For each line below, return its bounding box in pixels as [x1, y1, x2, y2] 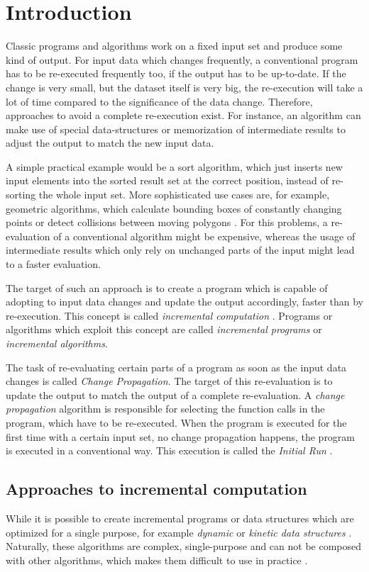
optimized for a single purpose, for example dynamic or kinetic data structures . [6, 525, 352, 539]
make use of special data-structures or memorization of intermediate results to [6, 121, 346, 136]
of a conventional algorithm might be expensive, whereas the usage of [53, 228, 356, 243]
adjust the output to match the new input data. [6, 135, 214, 150]
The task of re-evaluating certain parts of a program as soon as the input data [6, 359, 347, 374]
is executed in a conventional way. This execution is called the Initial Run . [6, 443, 333, 458]
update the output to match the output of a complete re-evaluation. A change [6, 387, 345, 402]
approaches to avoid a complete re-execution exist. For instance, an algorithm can [6, 108, 361, 123]
